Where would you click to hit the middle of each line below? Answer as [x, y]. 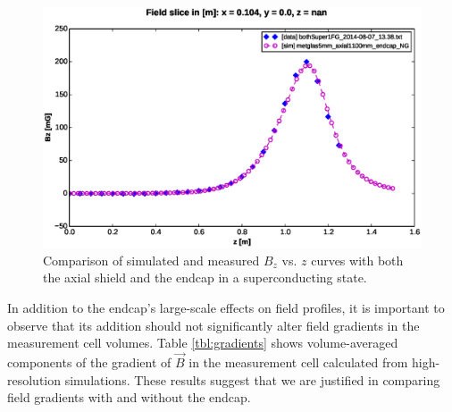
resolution [34, 379]
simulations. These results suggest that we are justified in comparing [252, 379]
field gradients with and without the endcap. [129, 397]
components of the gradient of [89, 362]
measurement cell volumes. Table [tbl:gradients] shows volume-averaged [203, 343]
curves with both [357, 260]
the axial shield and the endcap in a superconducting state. [205, 277]
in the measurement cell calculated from [298, 362]
